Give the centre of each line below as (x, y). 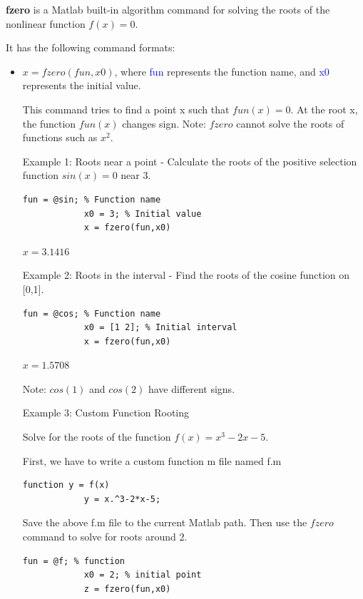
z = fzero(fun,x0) (127, 589)
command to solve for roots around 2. (105, 537)
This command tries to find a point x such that (126, 109)
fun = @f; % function (73, 561)
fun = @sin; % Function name (92, 199)
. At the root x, (324, 109)
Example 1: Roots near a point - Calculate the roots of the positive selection (190, 161)
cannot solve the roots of (290, 123)
